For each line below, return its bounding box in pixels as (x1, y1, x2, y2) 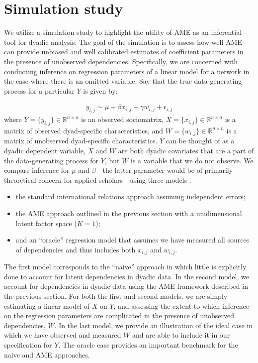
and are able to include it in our (132, 330, 230, 340)
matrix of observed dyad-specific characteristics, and (4, 125, 164, 135)
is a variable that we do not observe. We (130, 155, 254, 165)
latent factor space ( (15, 218, 77, 228)
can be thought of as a (166, 135, 235, 146)
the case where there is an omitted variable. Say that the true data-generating (4, 76, 242, 86)
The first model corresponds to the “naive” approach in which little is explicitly (4, 261, 247, 272)
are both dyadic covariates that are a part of (118, 145, 254, 155)
